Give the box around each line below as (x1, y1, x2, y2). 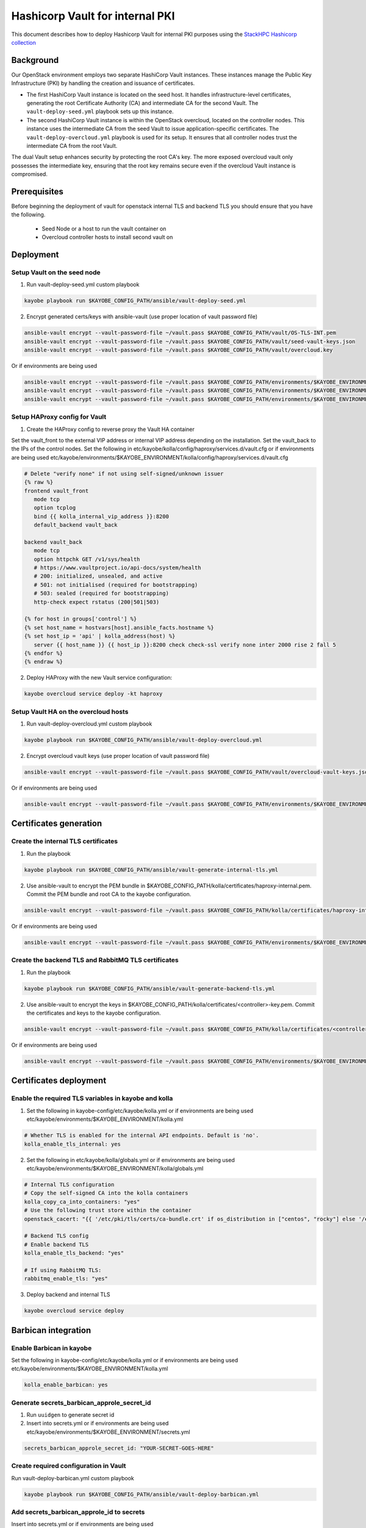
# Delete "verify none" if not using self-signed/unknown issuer (24, 470, 224, 477)
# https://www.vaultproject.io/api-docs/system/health (34, 564, 201, 571)
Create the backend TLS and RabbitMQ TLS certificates (11, 956, 179, 964)
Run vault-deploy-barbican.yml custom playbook (11, 1474, 134, 1482)
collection (11, 39, 36, 46)
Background (11, 55, 59, 65)
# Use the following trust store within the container (24, 1207, 192, 1214)
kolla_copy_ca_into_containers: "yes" (24, 1198, 140, 1205)
